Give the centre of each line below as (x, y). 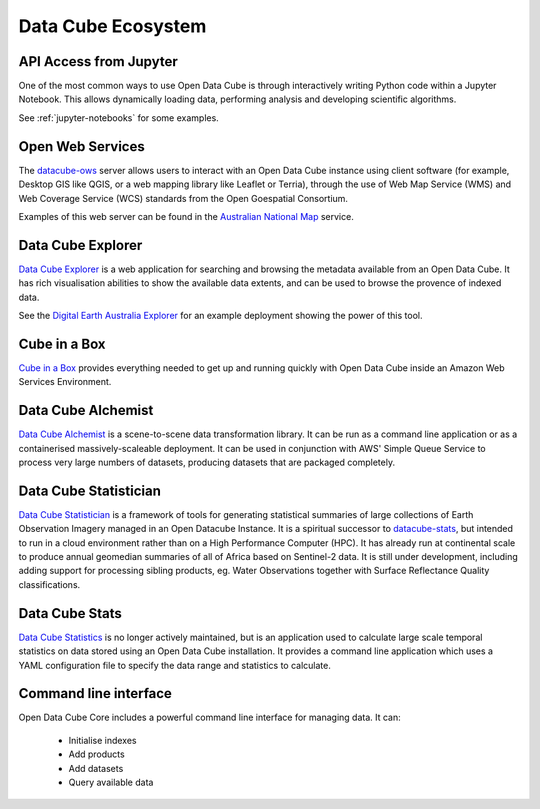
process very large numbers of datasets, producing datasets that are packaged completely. (206, 462)
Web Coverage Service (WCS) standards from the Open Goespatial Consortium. (183, 198)
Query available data (111, 782)
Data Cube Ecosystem (112, 26)
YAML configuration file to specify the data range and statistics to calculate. (175, 665)
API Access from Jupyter (98, 61)
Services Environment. (65, 382)
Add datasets (96, 768)
